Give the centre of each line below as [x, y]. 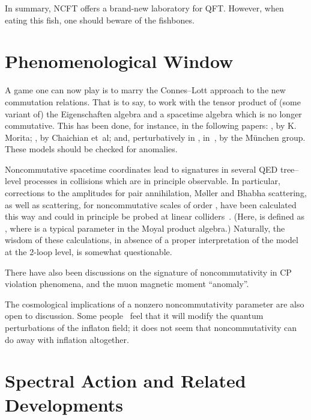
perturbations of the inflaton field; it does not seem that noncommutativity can [151, 327]
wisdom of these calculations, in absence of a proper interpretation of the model [152, 240]
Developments [64, 404]
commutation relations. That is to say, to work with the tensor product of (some [153, 101]
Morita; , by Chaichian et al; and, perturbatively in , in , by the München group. [155, 137]
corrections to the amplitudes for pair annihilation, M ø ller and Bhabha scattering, [156, 193]
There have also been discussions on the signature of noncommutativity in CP [148, 272]
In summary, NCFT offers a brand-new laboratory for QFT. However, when [144, 8]
